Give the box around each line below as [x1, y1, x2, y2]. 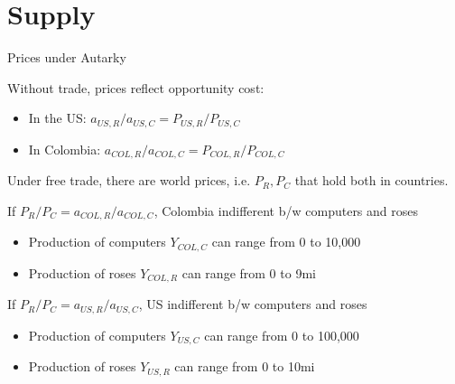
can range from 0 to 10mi [174, 357, 315, 376]
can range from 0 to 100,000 [204, 325, 359, 344]
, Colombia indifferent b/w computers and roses [153, 201, 419, 220]
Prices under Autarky [7, 48, 126, 67]
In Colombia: [28, 139, 101, 158]
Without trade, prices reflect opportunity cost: [7, 78, 265, 97]
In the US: [28, 108, 87, 127]
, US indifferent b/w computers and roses [138, 295, 367, 314]
